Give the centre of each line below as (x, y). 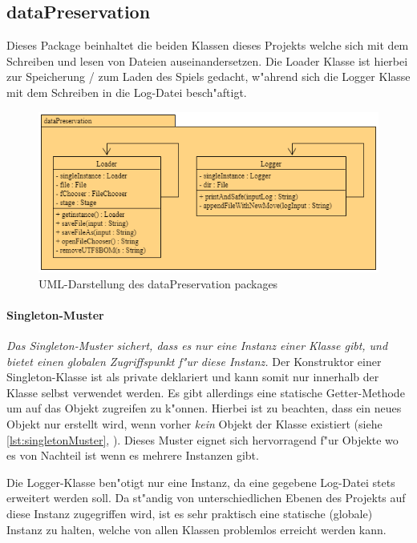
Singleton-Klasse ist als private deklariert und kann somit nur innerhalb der (193, 377)
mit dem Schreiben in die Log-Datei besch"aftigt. (127, 92)
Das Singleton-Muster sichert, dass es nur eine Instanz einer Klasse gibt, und (197, 345)
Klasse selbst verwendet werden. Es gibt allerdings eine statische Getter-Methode (206, 392)
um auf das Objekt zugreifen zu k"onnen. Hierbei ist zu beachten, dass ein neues (204, 408)
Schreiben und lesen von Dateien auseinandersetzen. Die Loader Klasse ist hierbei (207, 60)
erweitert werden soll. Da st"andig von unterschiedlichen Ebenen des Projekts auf (206, 498)
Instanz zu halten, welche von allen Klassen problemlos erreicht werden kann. (196, 529)
